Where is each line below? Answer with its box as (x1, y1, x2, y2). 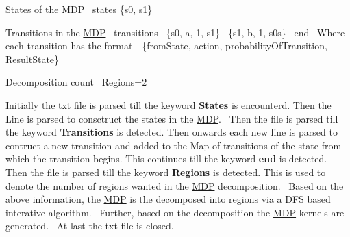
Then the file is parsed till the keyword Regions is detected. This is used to (5, 164, 326, 179)
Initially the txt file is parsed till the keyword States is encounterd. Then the (5, 97, 332, 112)
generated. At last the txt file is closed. (5, 219, 174, 233)
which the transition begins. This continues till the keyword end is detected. (5, 151, 327, 166)
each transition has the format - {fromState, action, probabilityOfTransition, (5, 38, 327, 53)
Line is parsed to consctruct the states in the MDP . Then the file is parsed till (5, 111, 338, 125)
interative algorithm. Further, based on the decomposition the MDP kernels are (5, 205, 345, 219)
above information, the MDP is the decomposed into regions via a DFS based (5, 192, 331, 206)
